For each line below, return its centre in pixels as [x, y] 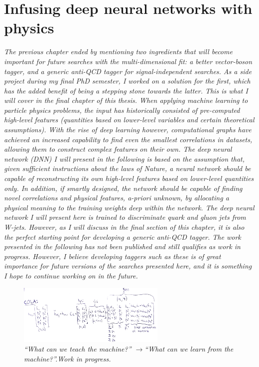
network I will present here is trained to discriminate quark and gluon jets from [125, 217]
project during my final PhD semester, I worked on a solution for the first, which [127, 81]
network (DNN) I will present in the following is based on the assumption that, [124, 158]
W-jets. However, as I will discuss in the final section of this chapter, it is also [124, 227]
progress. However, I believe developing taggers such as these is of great [113, 256]
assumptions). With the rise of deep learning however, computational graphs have [128, 130]
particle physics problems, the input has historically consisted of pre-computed [122, 110]
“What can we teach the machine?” [78, 349]
